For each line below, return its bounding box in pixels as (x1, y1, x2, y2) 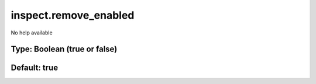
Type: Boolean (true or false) (11, 44, 118, 54)
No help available (11, 29, 53, 36)
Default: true (11, 63, 59, 73)
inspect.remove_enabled (11, 9, 135, 22)
